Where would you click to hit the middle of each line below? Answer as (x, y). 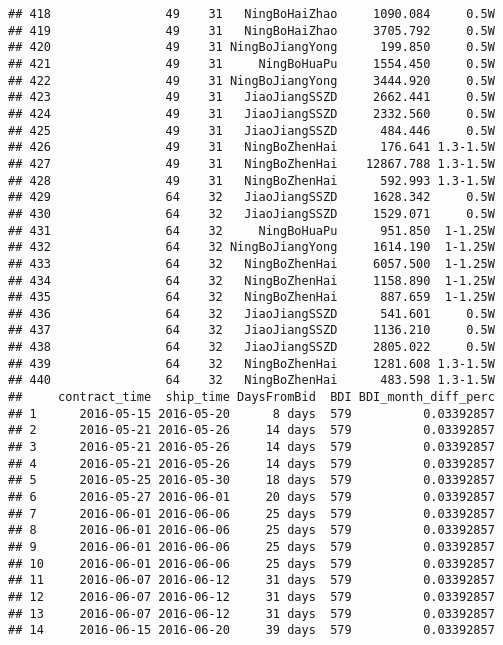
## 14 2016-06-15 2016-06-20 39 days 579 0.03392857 (251, 630)
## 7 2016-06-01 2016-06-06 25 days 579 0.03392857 (251, 513)
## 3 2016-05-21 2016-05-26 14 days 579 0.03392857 (251, 447)
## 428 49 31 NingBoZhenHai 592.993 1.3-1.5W (251, 180)
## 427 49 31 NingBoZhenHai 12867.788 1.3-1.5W (251, 163)
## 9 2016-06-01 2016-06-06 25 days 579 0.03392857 (251, 547)
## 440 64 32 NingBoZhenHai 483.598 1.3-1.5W (251, 380)
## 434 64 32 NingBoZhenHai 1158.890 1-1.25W (251, 280)
